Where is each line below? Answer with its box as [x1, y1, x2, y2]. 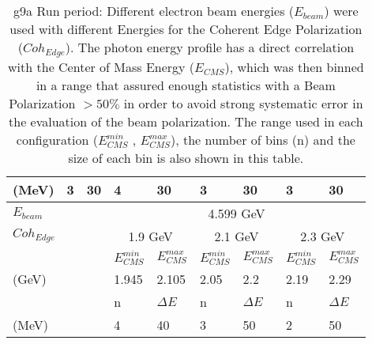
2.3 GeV [300, 226, 345, 245]
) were [324, 2, 359, 20]
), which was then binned [224, 57, 364, 76]
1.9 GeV [128, 226, 173, 245]
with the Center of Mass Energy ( [8, 57, 195, 76]
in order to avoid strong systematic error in [123, 93, 363, 112]
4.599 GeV [208, 203, 265, 222]
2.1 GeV [214, 226, 259, 245]
